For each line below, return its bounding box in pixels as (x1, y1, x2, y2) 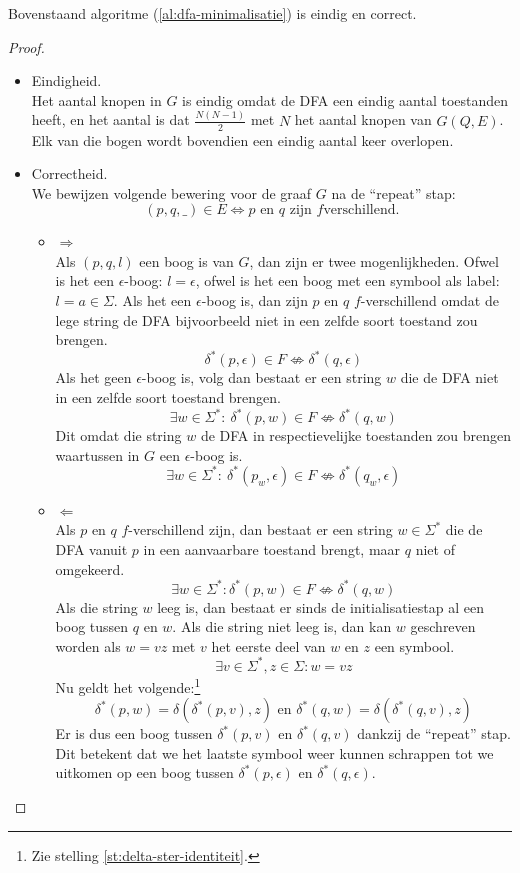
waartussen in (55, 444, 140, 465)
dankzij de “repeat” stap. (357, 723, 511, 744)
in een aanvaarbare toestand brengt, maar (143, 538, 401, 559)
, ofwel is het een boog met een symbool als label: (195, 270, 500, 291)
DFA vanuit (55, 538, 128, 559)
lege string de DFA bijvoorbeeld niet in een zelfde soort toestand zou (55, 309, 478, 330)
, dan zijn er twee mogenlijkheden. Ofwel (249, 250, 499, 271)
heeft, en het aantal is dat (31, 109, 190, 130)
